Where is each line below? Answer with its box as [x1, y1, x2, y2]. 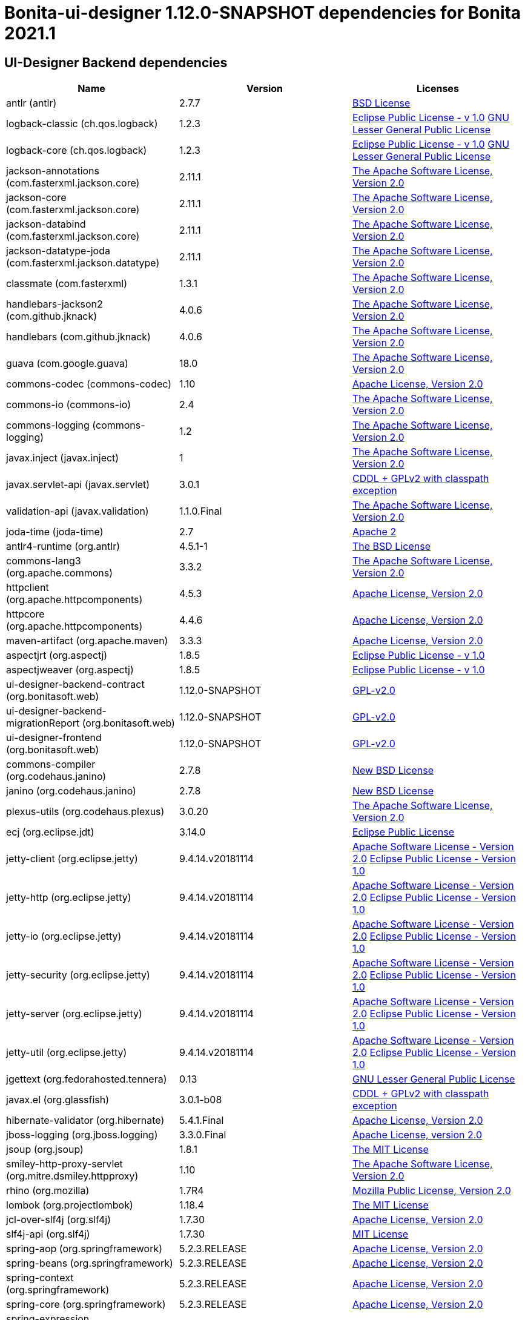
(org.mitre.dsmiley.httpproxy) [6, 1170, 139, 1183]
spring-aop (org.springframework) [6, 1242, 163, 1255]
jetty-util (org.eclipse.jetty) [6, 1046, 127, 1059]
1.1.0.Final [179, 505, 222, 518]
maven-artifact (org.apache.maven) [6, 635, 168, 647]
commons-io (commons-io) [6, 398, 131, 411]
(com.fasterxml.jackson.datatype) [6, 257, 160, 269]
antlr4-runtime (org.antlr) [6, 540, 120, 553]
